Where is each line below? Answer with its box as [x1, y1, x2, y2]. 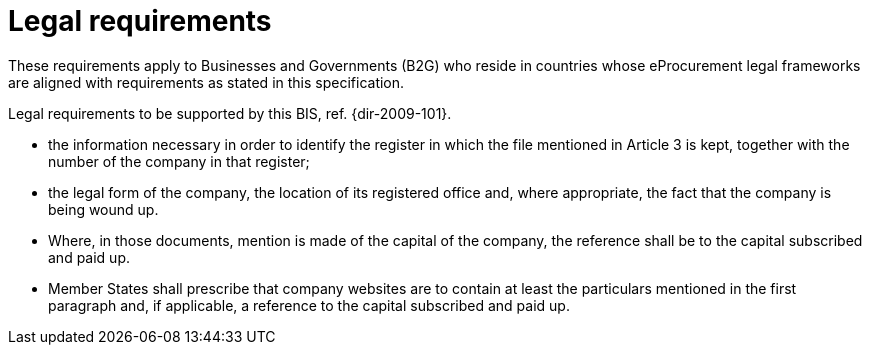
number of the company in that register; [48, 152, 310, 170]
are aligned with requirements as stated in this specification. [8, 73, 405, 91]
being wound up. [48, 200, 159, 218]
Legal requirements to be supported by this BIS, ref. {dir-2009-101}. [8, 104, 452, 122]
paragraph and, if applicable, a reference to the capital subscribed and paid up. [48, 296, 570, 314]
